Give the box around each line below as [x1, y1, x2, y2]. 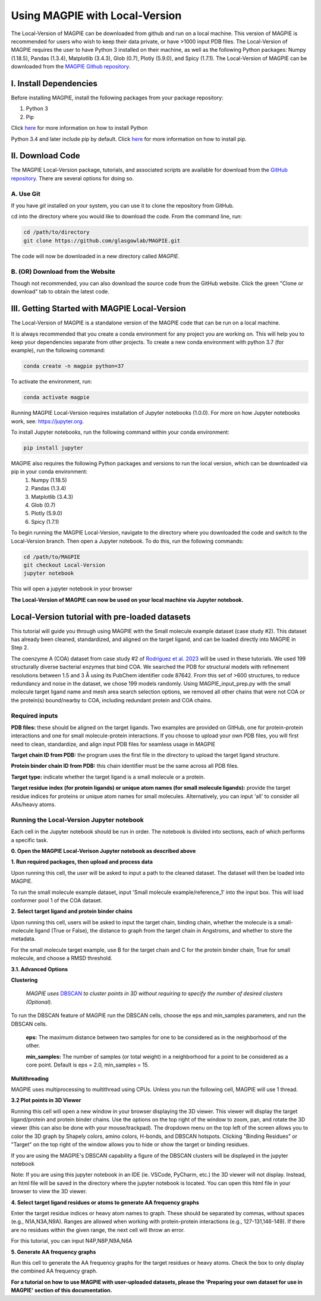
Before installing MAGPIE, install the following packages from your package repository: [11, 94, 224, 101]
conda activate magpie [23, 394, 90, 401]
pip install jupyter [23, 445, 83, 452]
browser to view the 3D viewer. [11, 1188, 87, 1195]
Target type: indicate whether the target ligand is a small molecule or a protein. [11, 773, 205, 780]
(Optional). [26, 998, 53, 1005]
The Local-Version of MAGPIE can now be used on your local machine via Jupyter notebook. [11, 596, 244, 603]
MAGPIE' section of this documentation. [11, 1287, 112, 1294]
